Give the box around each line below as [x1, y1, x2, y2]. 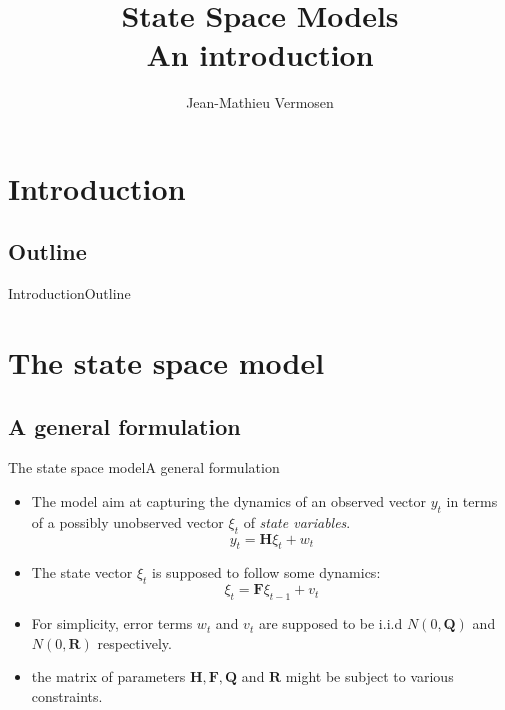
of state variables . [243, 511, 351, 532]
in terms [446, 491, 498, 512]
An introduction [146, 34, 374, 75]
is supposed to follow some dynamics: [152, 562, 381, 583]
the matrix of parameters [31, 666, 186, 687]
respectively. [97, 632, 172, 653]
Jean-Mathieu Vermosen [186, 92, 334, 113]
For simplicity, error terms [31, 613, 193, 634]
